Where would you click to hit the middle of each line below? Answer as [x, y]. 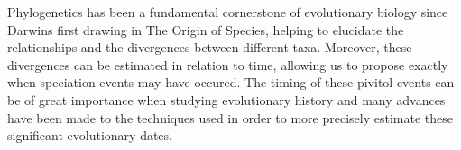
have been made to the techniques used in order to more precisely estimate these [230, 117]
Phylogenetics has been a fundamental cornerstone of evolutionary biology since [228, 12]
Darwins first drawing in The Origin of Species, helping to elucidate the [206, 29]
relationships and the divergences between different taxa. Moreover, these [210, 47]
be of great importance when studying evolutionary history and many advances [226, 99]
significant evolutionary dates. [90, 135]
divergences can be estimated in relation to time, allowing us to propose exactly [228, 64]
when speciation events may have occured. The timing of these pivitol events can [231, 82]
